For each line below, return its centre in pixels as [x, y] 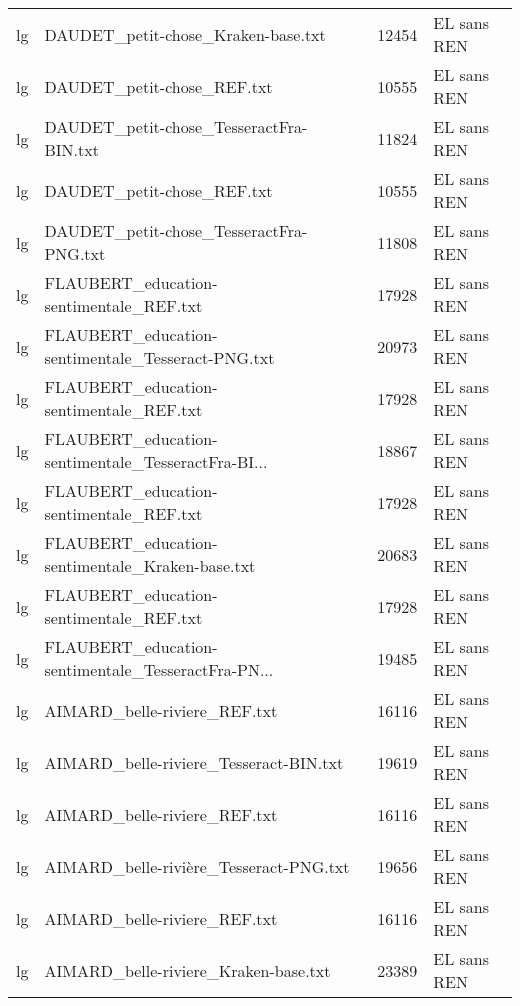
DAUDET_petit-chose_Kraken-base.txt [185, 34]
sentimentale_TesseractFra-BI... [156, 461]
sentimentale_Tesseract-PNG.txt [159, 357]
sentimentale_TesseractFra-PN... [159, 669]
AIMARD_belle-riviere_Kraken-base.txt [187, 970]
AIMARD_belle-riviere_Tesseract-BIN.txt [194, 762]
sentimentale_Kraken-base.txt [150, 565]
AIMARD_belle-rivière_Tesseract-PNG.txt [197, 866]
